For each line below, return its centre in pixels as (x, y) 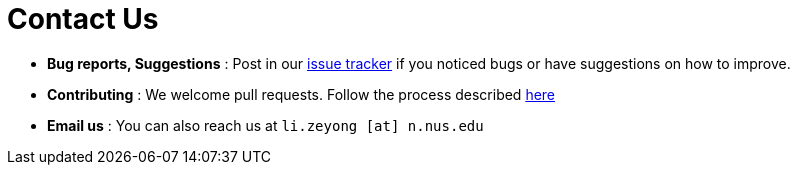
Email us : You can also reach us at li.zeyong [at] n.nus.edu (265, 125)
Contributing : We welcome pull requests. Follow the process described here (301, 94)
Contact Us (83, 19)
